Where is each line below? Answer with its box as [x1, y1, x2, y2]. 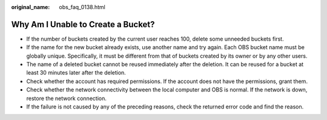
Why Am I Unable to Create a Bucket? [11, 19, 155, 30]
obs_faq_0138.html [59, 4, 105, 10]
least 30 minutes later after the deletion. [26, 69, 127, 76]
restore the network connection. [26, 95, 107, 102]
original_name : [11, 4, 50, 10]
